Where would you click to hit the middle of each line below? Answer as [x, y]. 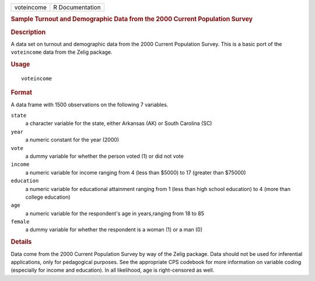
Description [28, 32]
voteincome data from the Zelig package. [62, 52]
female [20, 222]
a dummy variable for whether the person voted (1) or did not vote [104, 156]
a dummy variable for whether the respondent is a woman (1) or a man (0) [114, 230]
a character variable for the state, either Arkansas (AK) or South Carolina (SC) [119, 123]
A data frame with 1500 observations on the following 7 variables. [90, 105]
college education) [48, 197]
